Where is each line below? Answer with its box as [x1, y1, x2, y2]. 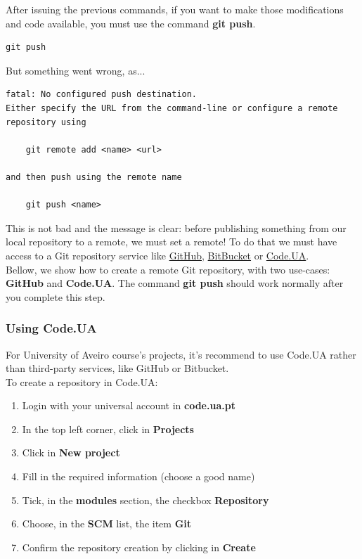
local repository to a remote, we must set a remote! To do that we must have [6, 234, 337, 249]
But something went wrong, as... [6, 63, 146, 77]
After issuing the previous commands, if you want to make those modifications [6, 2, 344, 16]
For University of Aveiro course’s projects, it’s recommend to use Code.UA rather [6, 347, 356, 361]
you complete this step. [6, 289, 105, 304]
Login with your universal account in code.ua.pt [22, 398, 235, 413]
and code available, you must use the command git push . [6, 15, 256, 30]
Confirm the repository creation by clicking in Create [22, 539, 256, 554]
